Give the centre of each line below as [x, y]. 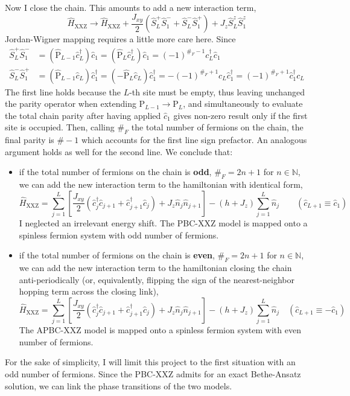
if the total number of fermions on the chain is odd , [115, 172]
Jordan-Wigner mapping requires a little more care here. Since [120, 39]
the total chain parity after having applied [83, 115]
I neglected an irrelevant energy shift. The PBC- [108, 223]
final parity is [30, 140]
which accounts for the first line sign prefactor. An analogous [194, 140]
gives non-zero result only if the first [240, 115]
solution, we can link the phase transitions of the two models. [119, 385]
